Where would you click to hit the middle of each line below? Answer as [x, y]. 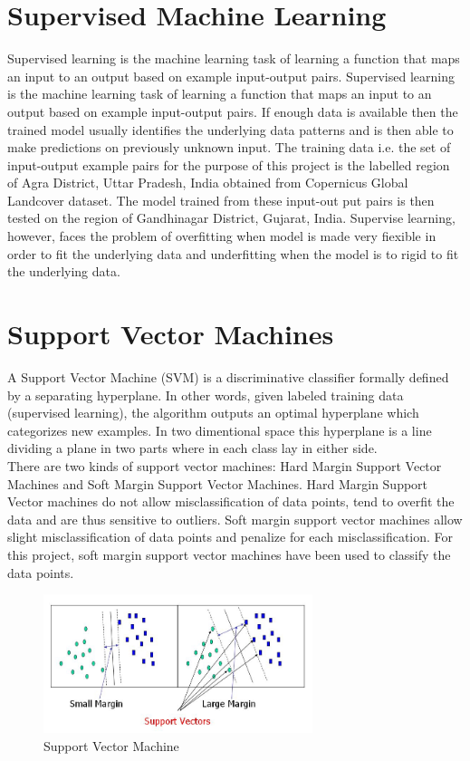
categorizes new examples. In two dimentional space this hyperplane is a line [220, 430]
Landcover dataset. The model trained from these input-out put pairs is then [221, 200]
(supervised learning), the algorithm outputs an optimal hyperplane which [213, 413]
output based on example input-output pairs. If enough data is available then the [233, 111]
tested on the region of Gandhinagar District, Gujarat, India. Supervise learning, [231, 218]
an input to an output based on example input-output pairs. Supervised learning [231, 76]
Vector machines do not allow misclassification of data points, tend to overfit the [231, 501]
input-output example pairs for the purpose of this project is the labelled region [229, 164]
